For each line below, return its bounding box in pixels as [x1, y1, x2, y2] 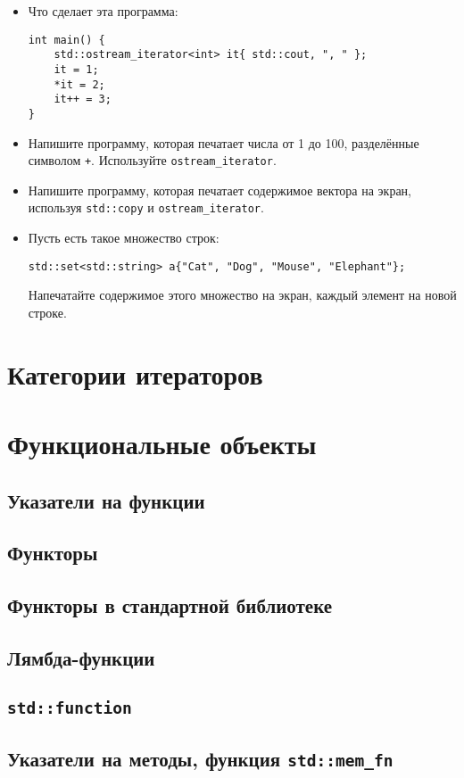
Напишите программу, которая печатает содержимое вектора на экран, [28, 180, 411, 199]
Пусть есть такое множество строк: [28, 228, 220, 247]
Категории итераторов [7, 355, 263, 392]
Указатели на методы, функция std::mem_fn [7, 745, 394, 773]
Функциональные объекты [7, 426, 317, 462]
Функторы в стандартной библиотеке [7, 592, 333, 619]
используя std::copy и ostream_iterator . [28, 198, 264, 217]
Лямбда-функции [7, 643, 155, 671]
